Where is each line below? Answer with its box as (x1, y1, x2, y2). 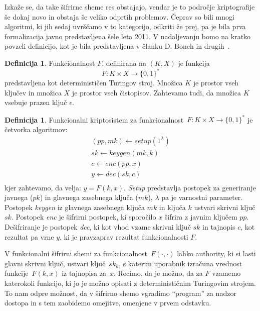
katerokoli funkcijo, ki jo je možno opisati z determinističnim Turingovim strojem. (5, 278, 256, 288)
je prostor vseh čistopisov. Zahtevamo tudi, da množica (72, 87, 241, 97)
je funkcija (178, 57, 210, 68)
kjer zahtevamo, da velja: (5, 182, 81, 192)
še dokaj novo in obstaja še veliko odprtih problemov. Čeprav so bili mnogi (5, 11, 234, 22)
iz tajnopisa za (62, 268, 106, 278)
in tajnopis (202, 222, 235, 232)
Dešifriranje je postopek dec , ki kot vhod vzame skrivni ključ (5, 222, 191, 232)
